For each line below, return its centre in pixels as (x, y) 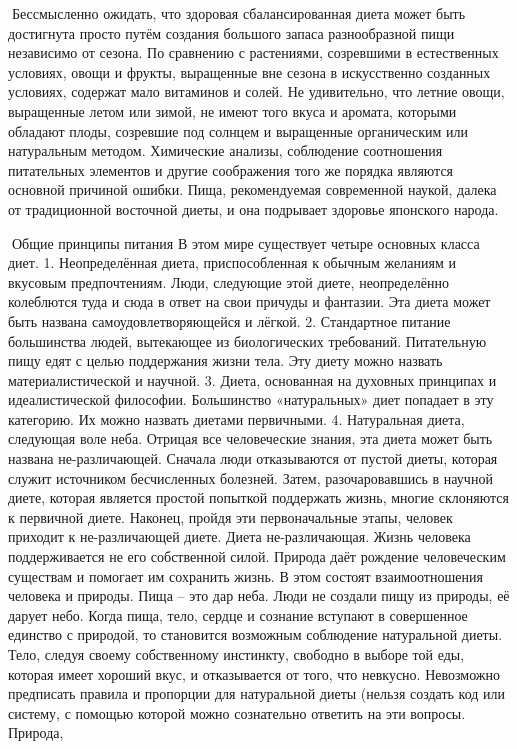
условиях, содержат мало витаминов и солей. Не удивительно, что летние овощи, (256, 91)
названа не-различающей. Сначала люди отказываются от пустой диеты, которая (253, 458)
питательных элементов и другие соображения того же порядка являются (231, 169)
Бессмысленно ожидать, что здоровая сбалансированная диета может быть (238, 13)
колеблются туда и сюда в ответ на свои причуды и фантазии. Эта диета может (249, 301)
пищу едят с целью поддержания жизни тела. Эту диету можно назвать (225, 360)
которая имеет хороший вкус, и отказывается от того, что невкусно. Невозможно (254, 673)
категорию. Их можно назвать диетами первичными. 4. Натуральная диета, (236, 418)
